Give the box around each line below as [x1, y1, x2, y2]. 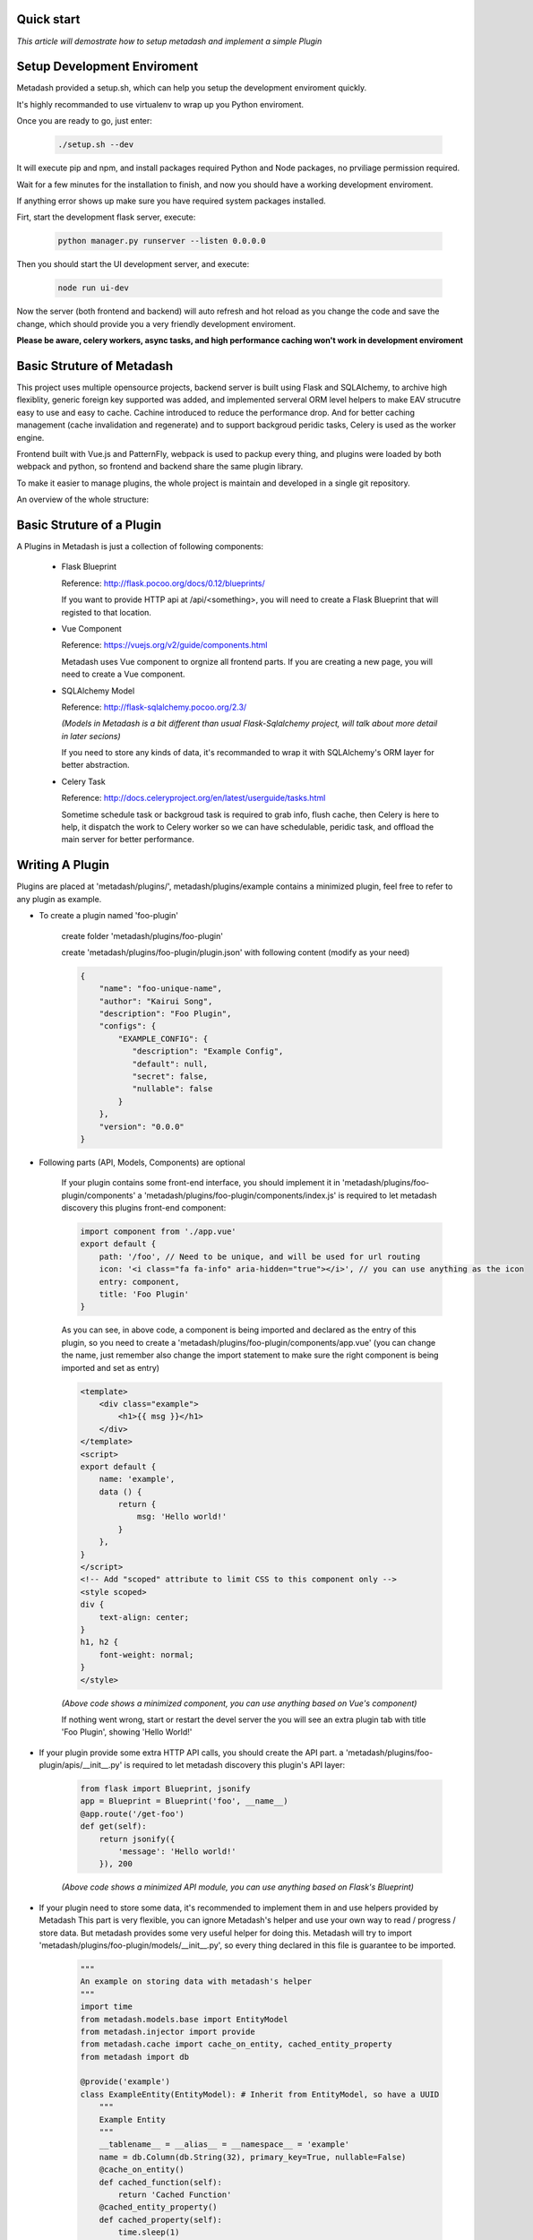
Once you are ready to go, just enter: [16, 116, 152, 126]
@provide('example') [80, 2077, 170, 2087]
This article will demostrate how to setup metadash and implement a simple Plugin [16, 36, 322, 47]
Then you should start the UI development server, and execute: [16, 259, 250, 270]
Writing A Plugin [16, 857, 110, 873]
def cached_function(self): [99, 2177, 223, 2187]
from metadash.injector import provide [80, 2026, 255, 2037]
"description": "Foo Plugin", [99, 1009, 232, 1019]
